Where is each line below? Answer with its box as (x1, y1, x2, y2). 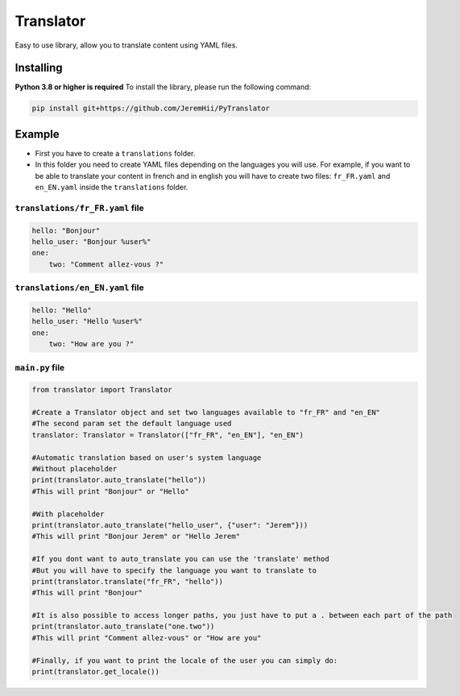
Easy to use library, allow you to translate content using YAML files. (15, 40, 238, 50)
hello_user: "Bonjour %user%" (31, 238, 151, 246)
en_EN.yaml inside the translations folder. (35, 182, 189, 193)
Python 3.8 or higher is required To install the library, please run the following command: (15, 82, 312, 92)
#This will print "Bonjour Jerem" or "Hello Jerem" (31, 532, 241, 541)
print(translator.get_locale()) (31, 667, 160, 677)
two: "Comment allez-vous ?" (48, 259, 164, 269)
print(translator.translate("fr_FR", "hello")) (31, 577, 223, 586)
